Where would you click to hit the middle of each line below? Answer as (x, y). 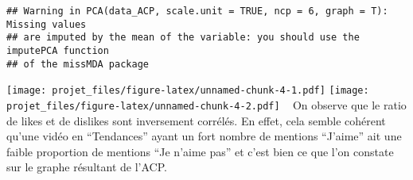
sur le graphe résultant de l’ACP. (87, 167)
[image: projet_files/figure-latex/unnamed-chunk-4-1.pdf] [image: (188, 91)
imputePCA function (58, 50)
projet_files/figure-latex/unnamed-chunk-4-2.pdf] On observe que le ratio (206, 104)
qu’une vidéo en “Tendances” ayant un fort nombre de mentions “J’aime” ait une (204, 136)
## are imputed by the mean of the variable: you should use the (183, 38)
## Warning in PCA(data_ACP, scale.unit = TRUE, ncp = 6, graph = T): (197, 11)
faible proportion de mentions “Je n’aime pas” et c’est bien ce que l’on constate (200, 151)
